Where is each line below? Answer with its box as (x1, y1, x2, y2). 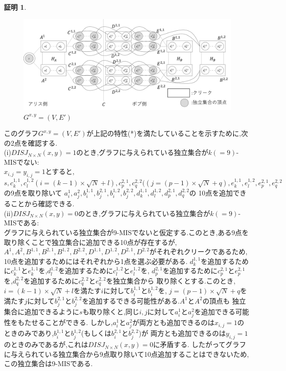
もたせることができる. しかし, (17, 317, 113, 327)
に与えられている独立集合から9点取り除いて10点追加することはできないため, (4, 349, 249, 359)
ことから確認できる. (10, 198, 74, 209)
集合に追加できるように (4, 306, 79, 317)
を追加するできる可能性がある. (82, 295, 180, 306)
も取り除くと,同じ (82, 306, 140, 317)
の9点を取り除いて (4, 187, 62, 197)
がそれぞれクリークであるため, (149, 246, 248, 257)
